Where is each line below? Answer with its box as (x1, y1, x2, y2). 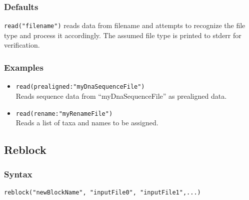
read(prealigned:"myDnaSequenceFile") (15, 83, 145, 91)
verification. (4, 40, 40, 50)
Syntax (4, 168, 32, 180)
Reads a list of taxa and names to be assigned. (15, 117, 158, 128)
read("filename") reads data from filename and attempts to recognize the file (4, 20, 245, 31)
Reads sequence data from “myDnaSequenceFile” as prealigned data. (15, 90, 227, 101)
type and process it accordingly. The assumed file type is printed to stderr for (4, 30, 241, 40)
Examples (4, 61, 43, 73)
